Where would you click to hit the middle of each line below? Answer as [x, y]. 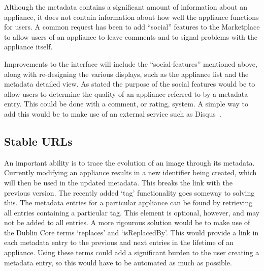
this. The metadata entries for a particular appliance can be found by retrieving [128, 202]
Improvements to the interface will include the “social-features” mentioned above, [131, 63]
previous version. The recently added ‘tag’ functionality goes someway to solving [129, 192]
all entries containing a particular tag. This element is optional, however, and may [132, 212]
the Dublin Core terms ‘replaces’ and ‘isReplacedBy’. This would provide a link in [131, 232]
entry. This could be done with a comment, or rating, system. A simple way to [126, 104]
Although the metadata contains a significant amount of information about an [126, 7]
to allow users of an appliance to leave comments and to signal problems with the [131, 36]
